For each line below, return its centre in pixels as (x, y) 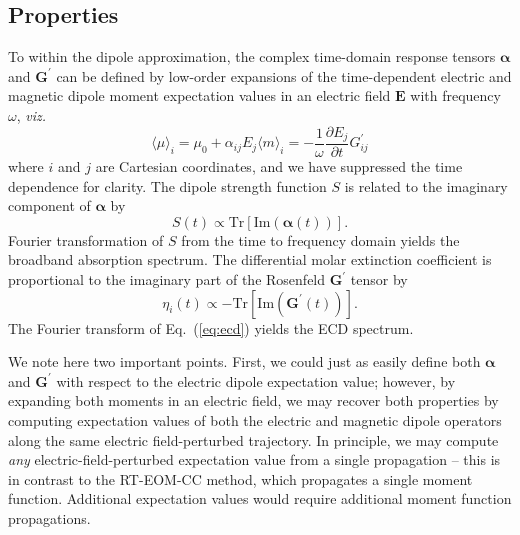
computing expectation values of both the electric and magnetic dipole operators (255, 420)
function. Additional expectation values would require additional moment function (260, 498)
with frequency (455, 95)
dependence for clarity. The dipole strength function (167, 185)
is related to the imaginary (426, 185)
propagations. (49, 517)
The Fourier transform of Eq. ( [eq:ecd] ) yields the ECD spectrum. (211, 327)
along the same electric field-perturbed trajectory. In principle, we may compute (253, 439)
